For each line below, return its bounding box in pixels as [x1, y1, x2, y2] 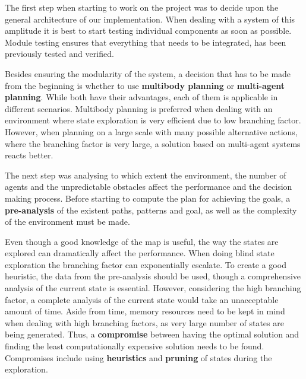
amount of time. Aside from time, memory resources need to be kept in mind [5, 305, 285, 317]
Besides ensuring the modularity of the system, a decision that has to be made [5, 67, 291, 79]
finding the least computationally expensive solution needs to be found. [5, 340, 264, 352]
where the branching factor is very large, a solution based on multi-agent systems [5, 137, 301, 149]
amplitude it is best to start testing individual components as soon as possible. [5, 24, 292, 37]
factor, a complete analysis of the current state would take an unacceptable [5, 293, 279, 305]
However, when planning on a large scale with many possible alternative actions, [5, 125, 298, 138]
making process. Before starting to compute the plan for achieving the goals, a [5, 192, 291, 204]
